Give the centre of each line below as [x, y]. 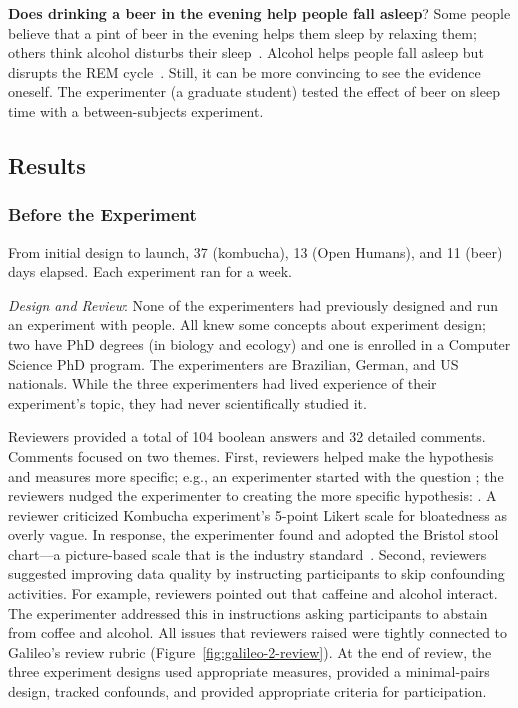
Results [47, 164]
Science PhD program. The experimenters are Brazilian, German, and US [233, 363]
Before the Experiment [102, 214]
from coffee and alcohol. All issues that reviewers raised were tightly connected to [258, 632]
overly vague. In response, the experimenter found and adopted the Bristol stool [253, 534]
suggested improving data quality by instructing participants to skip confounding [256, 573]
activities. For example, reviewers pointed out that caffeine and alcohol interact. [253, 593]
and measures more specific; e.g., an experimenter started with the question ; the [256, 475]
